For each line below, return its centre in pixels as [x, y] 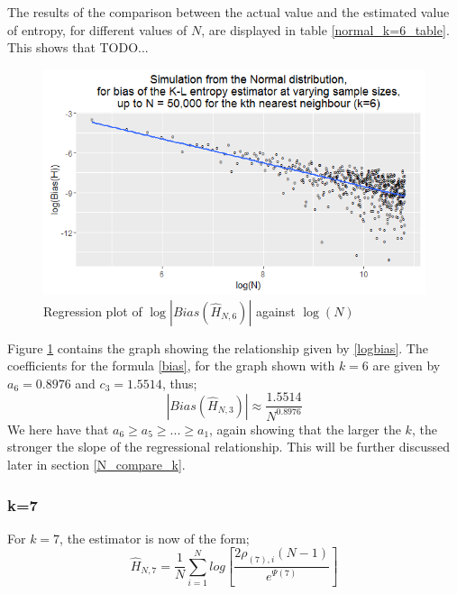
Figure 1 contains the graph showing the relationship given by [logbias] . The [218, 347]
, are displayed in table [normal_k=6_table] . [325, 29]
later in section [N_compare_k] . [96, 464]
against [275, 311]
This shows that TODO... [78, 47]
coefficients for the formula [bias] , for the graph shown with [171, 366]
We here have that [58, 429]
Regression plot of [93, 311]
